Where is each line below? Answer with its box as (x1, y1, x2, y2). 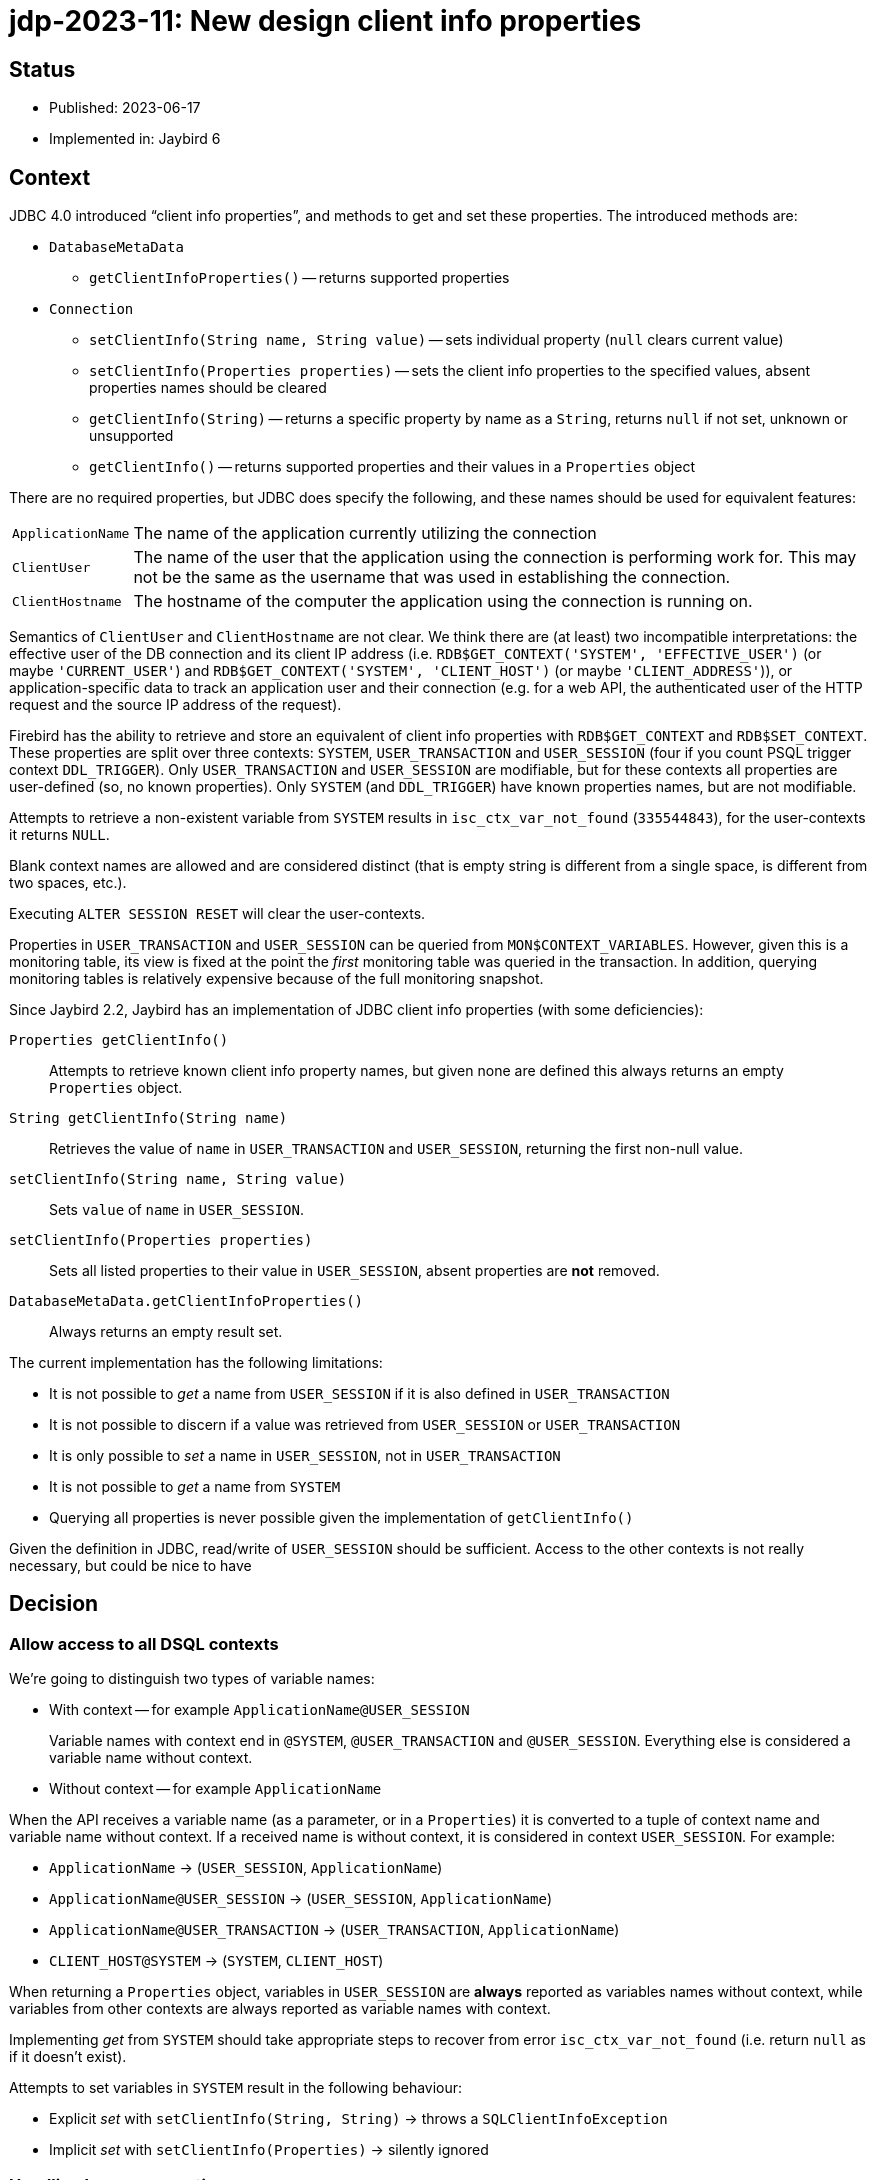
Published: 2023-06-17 (49, 99, 201, 117)
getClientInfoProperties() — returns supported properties (89, 269, 510, 287)
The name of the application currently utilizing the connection (133, 523, 597, 544)
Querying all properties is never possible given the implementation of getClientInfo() (49, 1509, 634, 1527)
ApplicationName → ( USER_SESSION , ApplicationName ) (49, 1859, 443, 1877)
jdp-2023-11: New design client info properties (9, 4, 642, 38)
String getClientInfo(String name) (9, 1110, 288, 1127)
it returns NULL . (9, 826, 110, 844)
